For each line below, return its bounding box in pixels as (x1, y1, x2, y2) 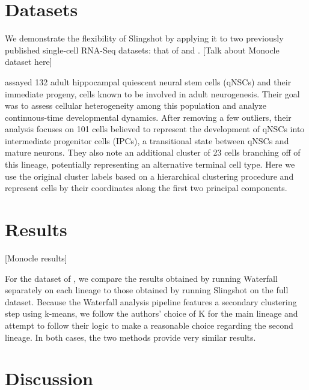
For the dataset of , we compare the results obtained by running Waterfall (5, 272, 278, 284)
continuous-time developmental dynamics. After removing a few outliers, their (5, 111, 292, 123)
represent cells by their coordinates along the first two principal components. (5, 181, 287, 194)
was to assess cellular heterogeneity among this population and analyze (5, 99, 266, 112)
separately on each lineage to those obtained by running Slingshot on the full (5, 284, 289, 296)
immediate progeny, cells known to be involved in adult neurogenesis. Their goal (5, 87, 300, 100)
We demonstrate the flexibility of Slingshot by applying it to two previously (5, 32, 284, 44)
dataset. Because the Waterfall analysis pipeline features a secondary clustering (5, 295, 297, 308)
